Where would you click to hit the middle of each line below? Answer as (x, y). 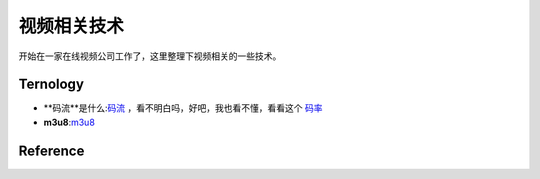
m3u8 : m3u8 (69, 122)
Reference (51, 150)
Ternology (51, 84)
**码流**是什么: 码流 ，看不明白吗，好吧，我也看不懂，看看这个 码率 (183, 108)
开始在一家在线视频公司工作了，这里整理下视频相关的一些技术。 (150, 56)
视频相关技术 (71, 26)
